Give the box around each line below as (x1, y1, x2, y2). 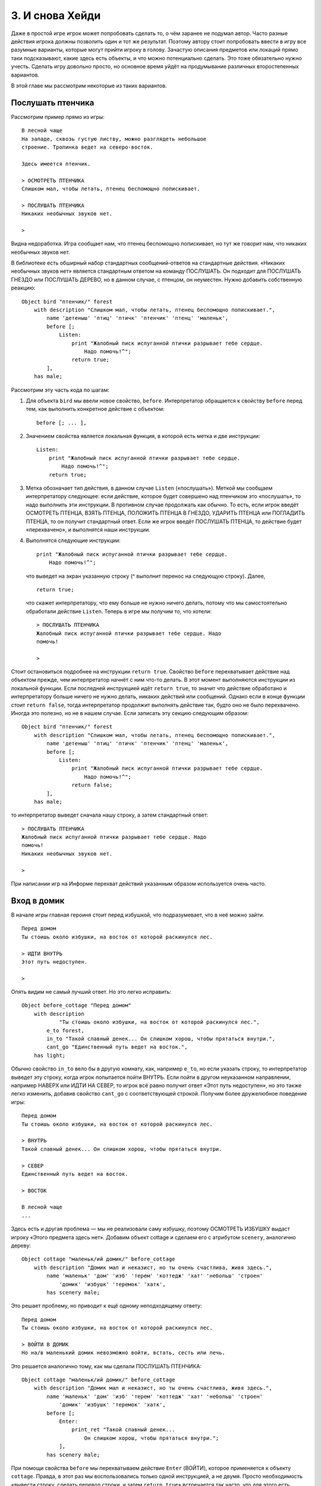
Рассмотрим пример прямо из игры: (11, 113, 105, 120)
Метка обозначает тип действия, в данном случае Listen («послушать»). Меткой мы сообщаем (26, 484, 273, 492)
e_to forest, (46, 1027, 84, 1034)
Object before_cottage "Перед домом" (21, 1002, 132, 1009)
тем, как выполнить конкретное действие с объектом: (26, 405, 165, 413)
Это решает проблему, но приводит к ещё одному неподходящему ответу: (11, 1302, 202, 1309)
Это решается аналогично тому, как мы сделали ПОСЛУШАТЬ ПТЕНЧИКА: (11, 1362, 202, 1369)
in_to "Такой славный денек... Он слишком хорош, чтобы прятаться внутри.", (46, 1035, 276, 1043)
